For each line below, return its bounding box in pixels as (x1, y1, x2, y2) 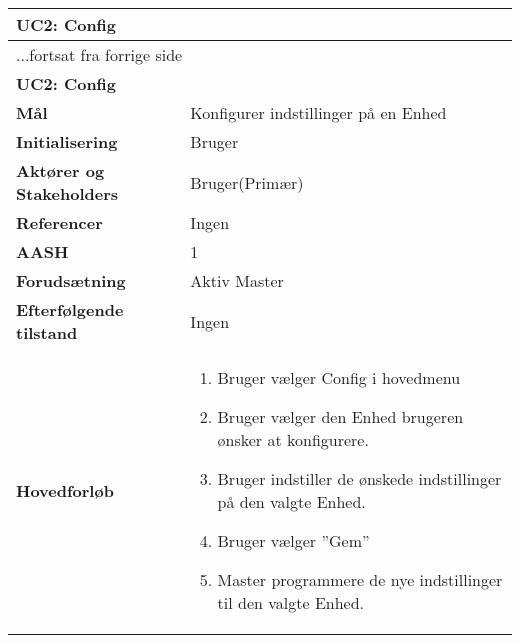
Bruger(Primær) (190, 170, 304, 194)
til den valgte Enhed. (217, 591, 365, 614)
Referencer (16, 211, 103, 234)
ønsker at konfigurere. (217, 428, 369, 451)
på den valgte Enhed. (217, 490, 366, 513)
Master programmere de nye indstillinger (217, 568, 503, 591)
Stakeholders (16, 182, 118, 205)
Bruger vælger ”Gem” (217, 529, 370, 552)
